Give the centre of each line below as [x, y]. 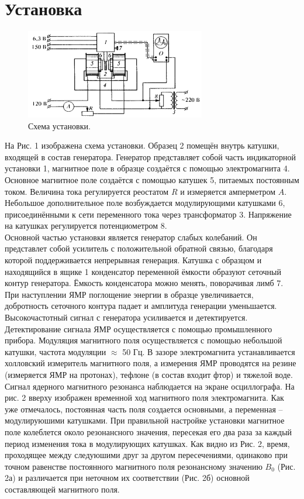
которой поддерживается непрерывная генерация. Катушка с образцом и [133, 260]
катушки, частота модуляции [56, 351]
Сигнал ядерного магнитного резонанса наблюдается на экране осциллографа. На [150, 386]
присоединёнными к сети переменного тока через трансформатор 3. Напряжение [148, 214]
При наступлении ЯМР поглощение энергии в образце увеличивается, [129, 294]
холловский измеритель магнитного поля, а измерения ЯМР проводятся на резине [151, 363]
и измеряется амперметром [228, 191]
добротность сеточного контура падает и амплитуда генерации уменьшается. [141, 306]
